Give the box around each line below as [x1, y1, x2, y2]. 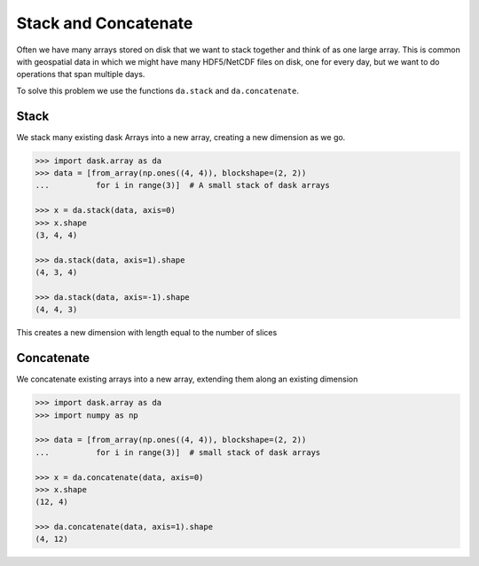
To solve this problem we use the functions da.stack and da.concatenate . [16, 85, 299, 96]
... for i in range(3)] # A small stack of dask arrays [35, 180, 330, 191]
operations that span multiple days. [16, 69, 145, 80]
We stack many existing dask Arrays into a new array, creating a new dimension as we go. [16, 131, 346, 142]
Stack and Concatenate [16, 13, 193, 33]
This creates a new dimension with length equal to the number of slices [16, 327, 278, 338]
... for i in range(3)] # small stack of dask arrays [35, 447, 321, 457]
